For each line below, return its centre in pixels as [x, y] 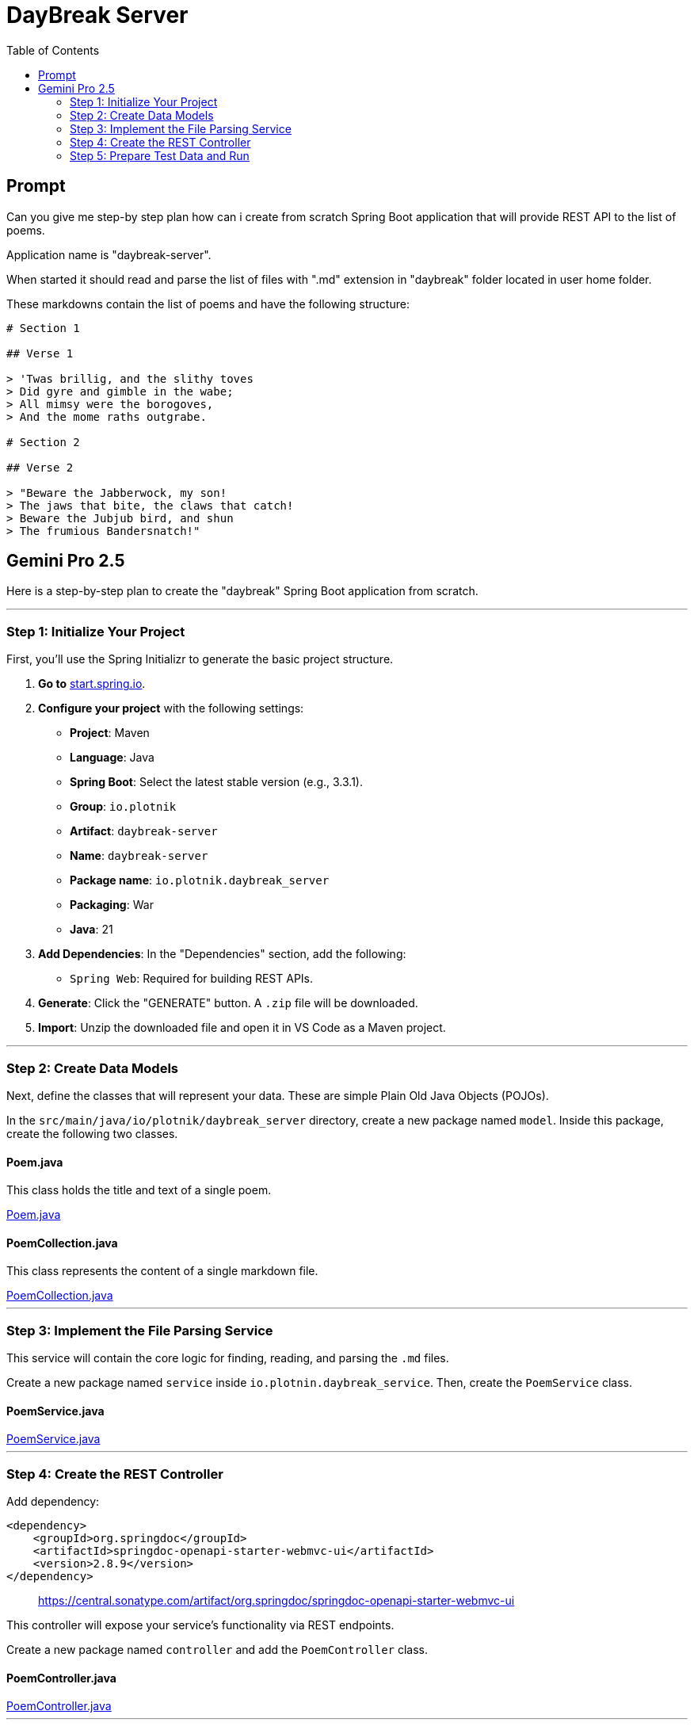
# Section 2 [43, 442]
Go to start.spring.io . [92, 684]
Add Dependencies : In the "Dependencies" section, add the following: [222, 954]
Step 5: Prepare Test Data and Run [160, 155]
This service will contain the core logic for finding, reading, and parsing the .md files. [228, 1358]
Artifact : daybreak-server [144, 831]
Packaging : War [112, 905]
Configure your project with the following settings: [171, 708]
